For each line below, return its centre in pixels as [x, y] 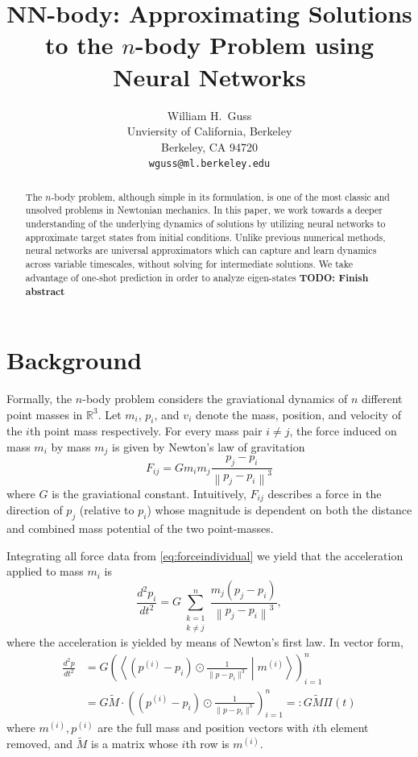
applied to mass [45, 571]
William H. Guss [209, 115]
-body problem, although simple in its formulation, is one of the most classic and [220, 196]
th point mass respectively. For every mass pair [146, 431]
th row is [207, 744]
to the [79, 45]
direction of [35, 510]
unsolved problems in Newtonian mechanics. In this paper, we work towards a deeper [204, 210]
